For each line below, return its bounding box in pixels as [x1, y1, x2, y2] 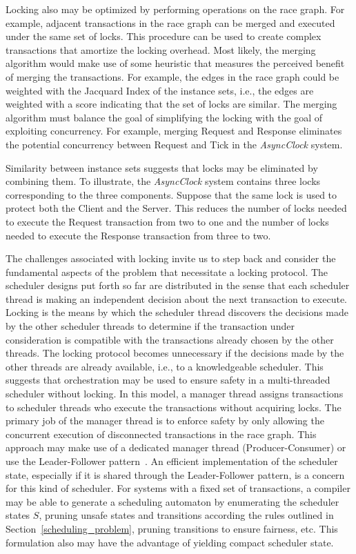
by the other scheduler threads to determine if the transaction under [6, 319, 295, 333]
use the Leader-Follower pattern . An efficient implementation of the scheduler [6, 454, 338, 468]
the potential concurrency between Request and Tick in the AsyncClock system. [6, 137, 343, 151]
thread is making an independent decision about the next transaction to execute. [6, 291, 347, 306]
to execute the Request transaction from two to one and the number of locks [6, 214, 329, 228]
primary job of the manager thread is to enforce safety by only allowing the [6, 413, 324, 428]
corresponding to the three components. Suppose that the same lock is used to [6, 187, 337, 201]
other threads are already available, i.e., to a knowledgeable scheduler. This [6, 359, 324, 373]
